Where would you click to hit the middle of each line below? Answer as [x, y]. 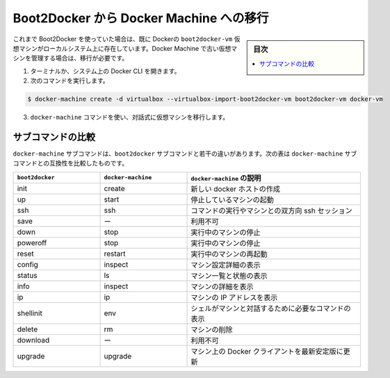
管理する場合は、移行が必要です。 [80, 58]
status [27, 275]
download [33, 340]
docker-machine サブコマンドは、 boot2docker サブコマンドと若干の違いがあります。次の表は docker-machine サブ [185, 154]
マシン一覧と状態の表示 [229, 276]
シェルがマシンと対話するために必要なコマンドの [271, 308]
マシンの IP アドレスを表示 [234, 297]
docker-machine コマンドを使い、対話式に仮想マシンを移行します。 [130, 117]
